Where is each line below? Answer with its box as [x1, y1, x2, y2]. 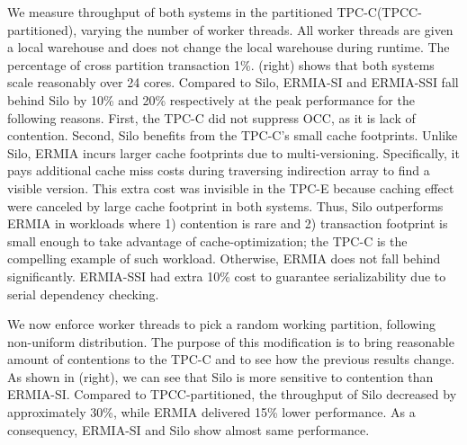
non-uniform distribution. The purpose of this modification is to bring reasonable [7, 332, 454, 351]
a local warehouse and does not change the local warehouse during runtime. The [7, 38, 450, 57]
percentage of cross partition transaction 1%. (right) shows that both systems [7, 55, 435, 74]
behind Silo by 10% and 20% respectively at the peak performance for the [7, 90, 415, 109]
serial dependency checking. [7, 284, 159, 303]
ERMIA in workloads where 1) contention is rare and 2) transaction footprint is [7, 214, 448, 233]
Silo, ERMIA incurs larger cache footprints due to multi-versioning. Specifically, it [7, 143, 460, 162]
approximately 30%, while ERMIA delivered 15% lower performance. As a [7, 403, 416, 422]
